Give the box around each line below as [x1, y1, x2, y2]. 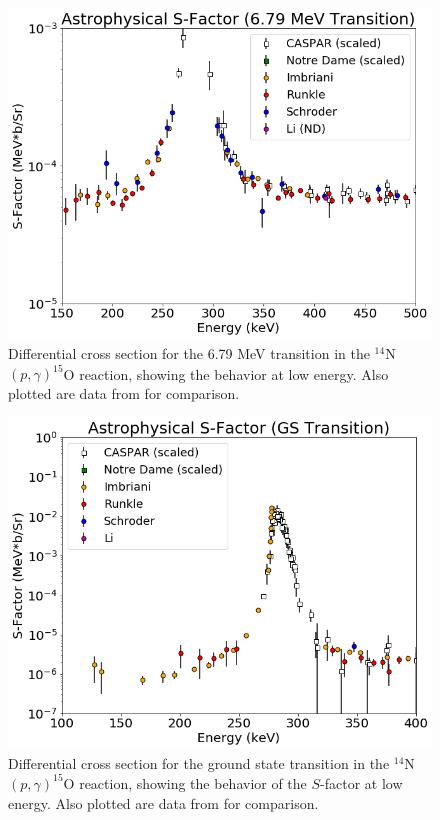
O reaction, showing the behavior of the [63, 772, 307, 793]
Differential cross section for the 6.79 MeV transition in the [8, 343, 370, 364]
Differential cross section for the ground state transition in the [8, 752, 390, 773]
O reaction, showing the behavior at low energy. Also [63, 363, 389, 384]
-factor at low [320, 772, 403, 793]
